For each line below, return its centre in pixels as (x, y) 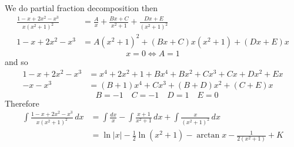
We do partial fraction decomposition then (81, 8)
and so (16, 61)
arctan (208, 136)
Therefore (22, 103)
